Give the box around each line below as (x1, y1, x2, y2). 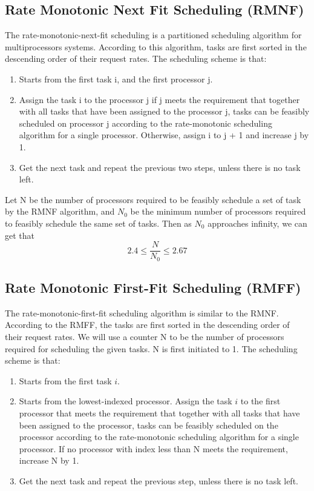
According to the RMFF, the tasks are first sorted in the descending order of (5, 318, 290, 331)
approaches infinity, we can (208, 216, 307, 229)
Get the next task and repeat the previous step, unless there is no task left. (19, 474, 298, 487)
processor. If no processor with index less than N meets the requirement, (19, 442, 288, 455)
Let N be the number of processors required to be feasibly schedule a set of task (5, 193, 301, 205)
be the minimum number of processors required (130, 205, 306, 218)
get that (5, 229, 34, 241)
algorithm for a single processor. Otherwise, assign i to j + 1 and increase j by (19, 129, 309, 141)
